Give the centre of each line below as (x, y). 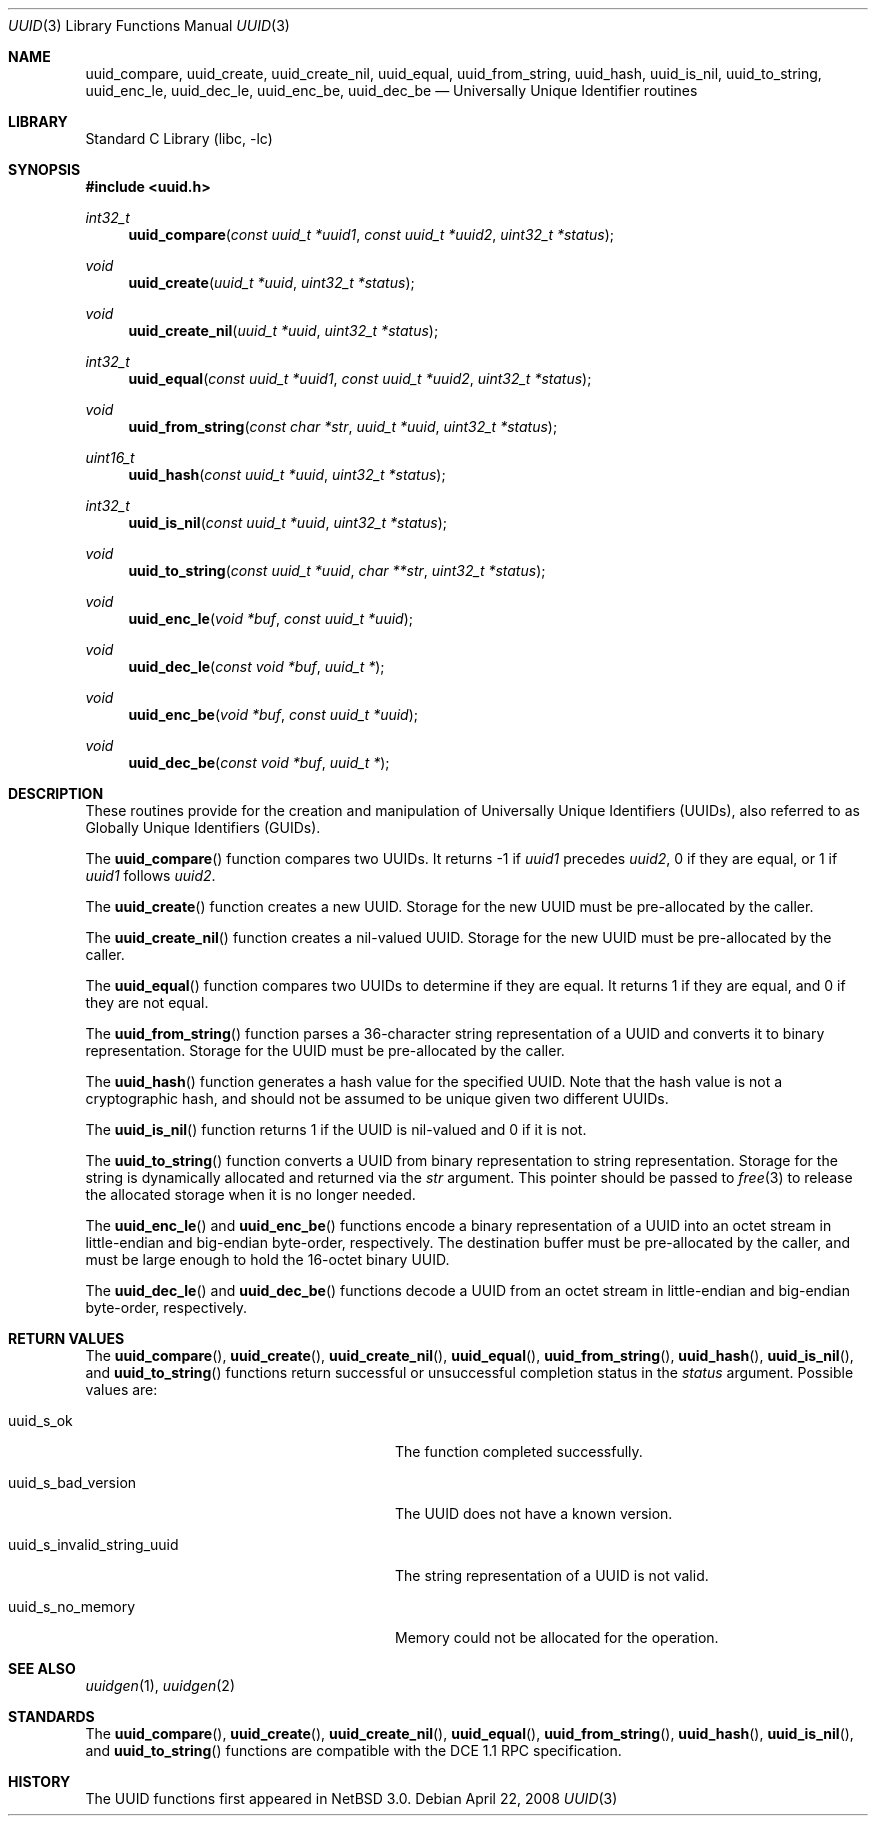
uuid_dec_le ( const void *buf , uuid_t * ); (256, 666)
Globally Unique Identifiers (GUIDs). (203, 827)
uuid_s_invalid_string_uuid (93, 1544)
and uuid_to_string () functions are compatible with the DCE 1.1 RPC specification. (353, 1750)
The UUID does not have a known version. (534, 1513)
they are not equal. (147, 1002)
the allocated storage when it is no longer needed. (250, 1194)
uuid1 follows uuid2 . (150, 875)
